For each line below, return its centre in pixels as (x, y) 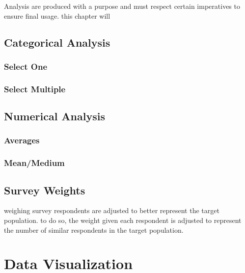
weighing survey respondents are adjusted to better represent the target (112, 210)
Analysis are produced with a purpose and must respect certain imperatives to (122, 6)
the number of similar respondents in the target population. (94, 230)
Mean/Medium (34, 163)
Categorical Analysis (57, 42)
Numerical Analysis (54, 116)
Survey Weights (45, 190)
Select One (26, 66)
